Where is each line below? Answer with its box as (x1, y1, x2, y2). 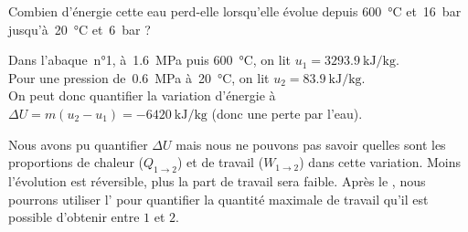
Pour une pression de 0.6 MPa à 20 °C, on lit (8, 68, 270, 87)
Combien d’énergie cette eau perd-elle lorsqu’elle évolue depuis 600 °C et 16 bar (8, 2, 462, 20)
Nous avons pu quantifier (8, 134, 148, 153)
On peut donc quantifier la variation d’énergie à (8, 86, 276, 105)
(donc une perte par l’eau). (211, 103, 363, 122)
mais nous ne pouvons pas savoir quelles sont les (175, 134, 446, 153)
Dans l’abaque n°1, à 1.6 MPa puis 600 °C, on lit (8, 50, 291, 69)
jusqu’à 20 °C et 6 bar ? (8, 19, 151, 38)
